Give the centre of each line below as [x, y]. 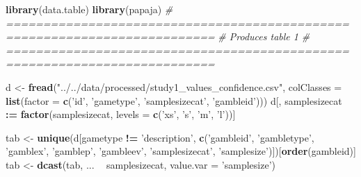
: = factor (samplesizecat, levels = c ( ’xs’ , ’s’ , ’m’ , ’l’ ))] [121, 114]
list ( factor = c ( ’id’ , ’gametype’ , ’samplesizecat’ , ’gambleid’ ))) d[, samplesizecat [174, 100]
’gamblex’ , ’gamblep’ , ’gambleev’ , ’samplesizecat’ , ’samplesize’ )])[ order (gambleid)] [181, 151]
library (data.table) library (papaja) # [89, 9]
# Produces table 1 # [264, 36]
